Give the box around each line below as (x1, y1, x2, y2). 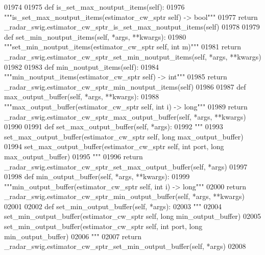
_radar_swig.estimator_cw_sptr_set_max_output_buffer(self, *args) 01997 (4, 161, 248, 172)
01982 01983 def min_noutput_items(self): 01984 (4, 61, 159, 72)
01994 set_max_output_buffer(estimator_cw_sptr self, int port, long (4, 141, 224, 152)
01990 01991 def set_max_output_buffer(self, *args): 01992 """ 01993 (4, 121, 223, 132)
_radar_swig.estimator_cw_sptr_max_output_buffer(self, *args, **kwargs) (4, 111, 246, 122)
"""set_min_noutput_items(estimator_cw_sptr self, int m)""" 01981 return (4, 41, 242, 52)
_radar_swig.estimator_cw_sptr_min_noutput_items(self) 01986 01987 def (4, 81, 246, 92)
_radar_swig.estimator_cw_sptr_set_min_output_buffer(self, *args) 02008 (4, 241, 246, 251)
